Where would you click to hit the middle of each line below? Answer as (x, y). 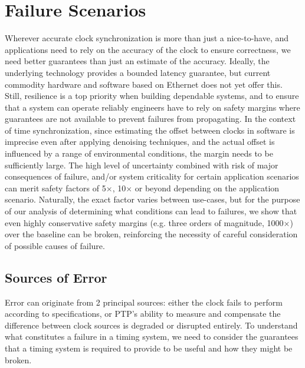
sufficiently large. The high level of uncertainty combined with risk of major (142, 165)
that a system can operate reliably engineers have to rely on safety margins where (152, 107)
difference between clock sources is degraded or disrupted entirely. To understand (151, 325)
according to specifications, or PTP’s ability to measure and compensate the (143, 314)
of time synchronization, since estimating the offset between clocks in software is (150, 130)
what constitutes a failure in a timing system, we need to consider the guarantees (152, 336)
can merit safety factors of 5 (55, 188)
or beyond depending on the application (207, 188)
